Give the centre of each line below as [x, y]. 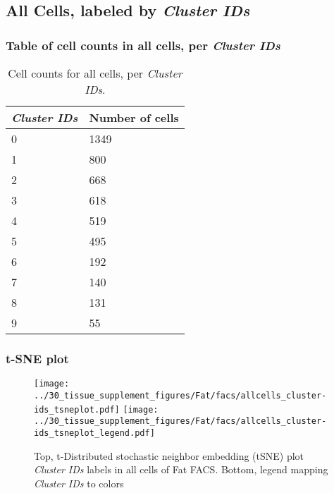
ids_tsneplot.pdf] [77, 409]
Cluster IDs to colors [79, 483]
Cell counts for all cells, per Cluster [95, 73]
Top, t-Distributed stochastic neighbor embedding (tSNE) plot [169, 455]
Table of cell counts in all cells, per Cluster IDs [143, 45]
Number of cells [134, 117]
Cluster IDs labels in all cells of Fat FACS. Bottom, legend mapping [181, 469]
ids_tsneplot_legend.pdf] [94, 433]
